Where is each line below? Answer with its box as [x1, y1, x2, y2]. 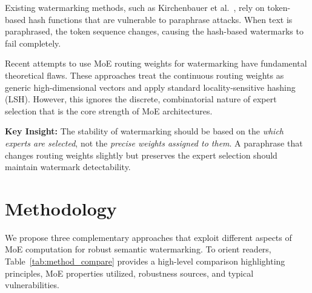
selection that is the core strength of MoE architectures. [5, 104, 213, 117]
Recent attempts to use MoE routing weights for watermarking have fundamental [5, 57, 307, 70]
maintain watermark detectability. [5, 160, 131, 173]
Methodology [5, 196, 117, 220]
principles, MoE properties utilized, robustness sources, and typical [5, 266, 254, 279]
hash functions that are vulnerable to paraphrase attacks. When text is [28, 13, 293, 25]
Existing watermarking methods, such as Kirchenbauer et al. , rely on [5, 1, 265, 13]
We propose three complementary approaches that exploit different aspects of [5, 231, 292, 243]
